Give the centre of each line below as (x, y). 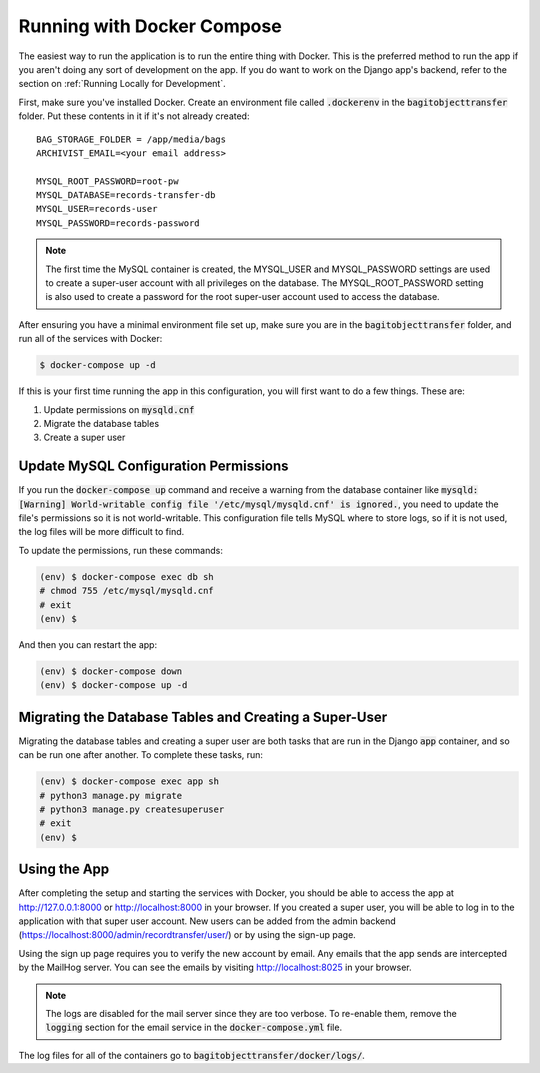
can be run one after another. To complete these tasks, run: (141, 755)
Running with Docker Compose (150, 26)
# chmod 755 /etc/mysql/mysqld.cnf (126, 591)
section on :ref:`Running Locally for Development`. (122, 84)
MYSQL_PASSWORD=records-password (118, 223)
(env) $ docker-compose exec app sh (129, 781)
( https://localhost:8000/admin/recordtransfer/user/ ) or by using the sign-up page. (187, 935)
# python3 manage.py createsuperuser (132, 809)
